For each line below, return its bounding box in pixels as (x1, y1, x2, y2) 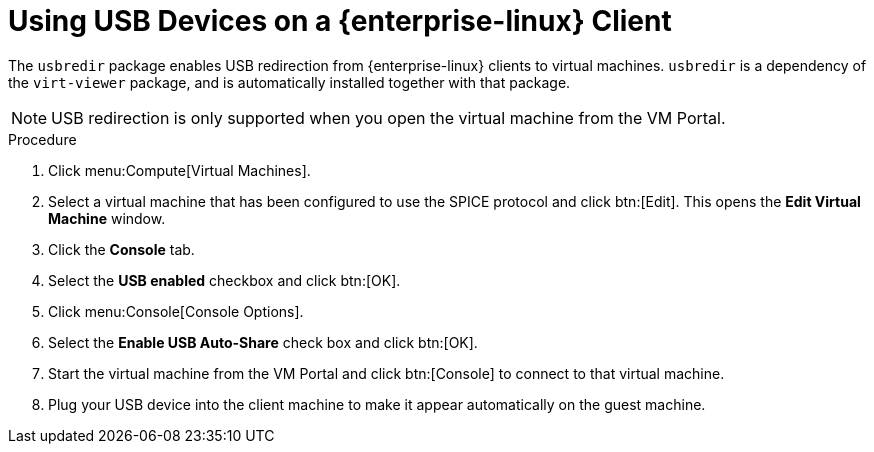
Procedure (8, 130, 77, 148)
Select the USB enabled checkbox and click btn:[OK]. (48, 271, 401, 289)
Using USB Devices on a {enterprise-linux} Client (8, 4, 672, 38)
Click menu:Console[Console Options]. (48, 302, 304, 320)
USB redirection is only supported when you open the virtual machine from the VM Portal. (51, 107, 726, 128)
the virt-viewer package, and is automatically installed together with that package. (8, 73, 571, 91)
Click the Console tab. (48, 240, 195, 258)
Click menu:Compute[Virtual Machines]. (48, 161, 311, 179)
